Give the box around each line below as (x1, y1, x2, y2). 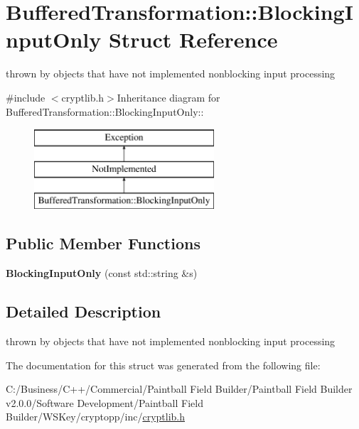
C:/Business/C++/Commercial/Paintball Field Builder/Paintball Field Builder (6, 381, 353, 396)
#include (6, 89, 45, 104)
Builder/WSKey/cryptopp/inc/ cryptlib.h (6, 409, 186, 424)
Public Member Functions (6, 232, 200, 254)
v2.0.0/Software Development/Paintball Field (6, 395, 203, 410)
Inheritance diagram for (117, 89, 220, 104)
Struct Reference (108, 25, 278, 54)
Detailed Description (6, 300, 161, 322)
